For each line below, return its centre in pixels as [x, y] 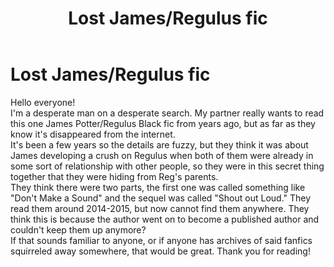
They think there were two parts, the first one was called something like [158, 187]
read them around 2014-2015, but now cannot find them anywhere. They [160, 208]
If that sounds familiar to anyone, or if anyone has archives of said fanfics [161, 240]
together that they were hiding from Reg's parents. [114, 176]
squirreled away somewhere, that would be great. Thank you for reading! [160, 251]
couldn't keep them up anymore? [78, 229]
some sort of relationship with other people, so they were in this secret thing [167, 166]
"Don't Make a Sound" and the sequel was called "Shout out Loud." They [161, 198]
